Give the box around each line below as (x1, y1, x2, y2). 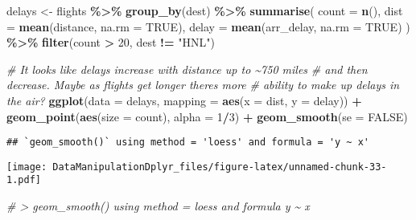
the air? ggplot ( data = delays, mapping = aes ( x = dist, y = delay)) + (6, 92, 362, 108)
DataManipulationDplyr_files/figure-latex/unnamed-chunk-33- (52, 161, 387, 173)
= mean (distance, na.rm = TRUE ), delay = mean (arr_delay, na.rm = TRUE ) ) (6, 18, 410, 35)
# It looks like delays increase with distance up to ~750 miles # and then (6, 60, 368, 77)
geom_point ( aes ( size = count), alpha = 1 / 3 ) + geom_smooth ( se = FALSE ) (6, 108, 408, 124)
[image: (6, 161, 47, 173)
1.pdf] (6, 174, 41, 186)
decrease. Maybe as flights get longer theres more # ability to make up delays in (6, 76, 400, 93)
